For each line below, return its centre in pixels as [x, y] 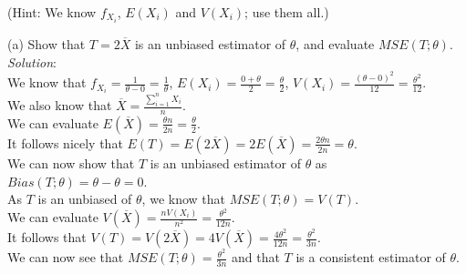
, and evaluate [335, 44]
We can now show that [71, 162]
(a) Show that [47, 44]
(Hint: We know [52, 12]
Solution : [32, 61]
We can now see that [66, 257]
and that [256, 257]
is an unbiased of [85, 199]
